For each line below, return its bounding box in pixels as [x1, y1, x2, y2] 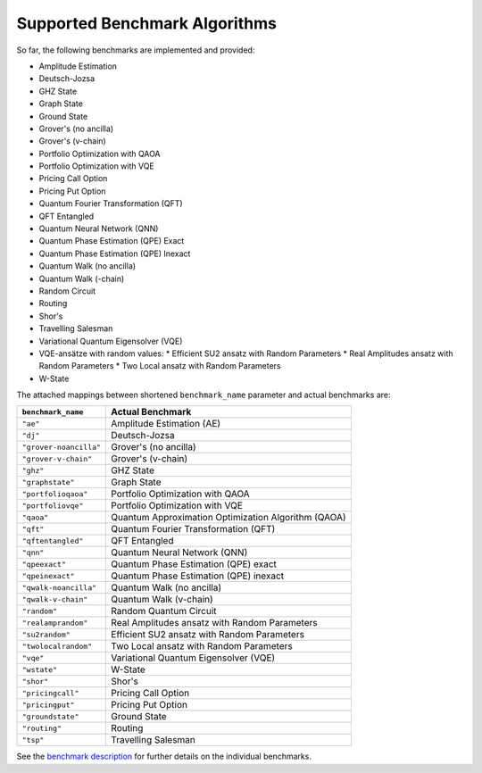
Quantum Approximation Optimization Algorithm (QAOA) [111, 511, 346, 524]
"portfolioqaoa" [21, 489, 88, 499]
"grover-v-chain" [21, 453, 93, 463]
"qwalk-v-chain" [21, 594, 88, 604]
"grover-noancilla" [21, 442, 102, 452]
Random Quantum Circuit [111, 605, 218, 618]
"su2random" [21, 629, 71, 639]
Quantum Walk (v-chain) [111, 594, 213, 606]
